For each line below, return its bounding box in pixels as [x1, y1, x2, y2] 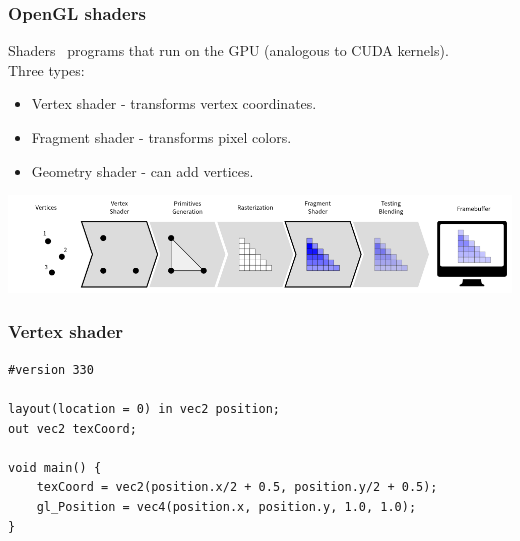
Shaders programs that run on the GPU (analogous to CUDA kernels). [8, 40, 449, 61]
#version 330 [8, 362, 94, 377]
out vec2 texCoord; [8, 421, 137, 436]
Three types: [8, 59, 85, 80]
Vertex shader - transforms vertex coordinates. [31, 93, 317, 114]
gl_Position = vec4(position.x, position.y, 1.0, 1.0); [36, 499, 417, 514]
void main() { [8, 460, 102, 475]
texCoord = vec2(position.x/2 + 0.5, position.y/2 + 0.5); [36, 480, 438, 495]
